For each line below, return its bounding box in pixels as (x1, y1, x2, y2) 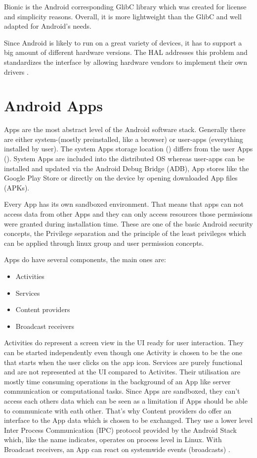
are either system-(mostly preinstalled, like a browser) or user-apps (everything (4, 134, 243, 144)
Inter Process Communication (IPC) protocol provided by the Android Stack (4, 424, 237, 435)
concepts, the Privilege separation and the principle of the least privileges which (4, 228, 246, 238)
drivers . (4, 66, 29, 77)
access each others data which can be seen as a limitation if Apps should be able (4, 395, 248, 406)
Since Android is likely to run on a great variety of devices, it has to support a (4, 37, 242, 47)
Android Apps (4, 95, 103, 116)
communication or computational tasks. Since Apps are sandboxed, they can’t (4, 386, 240, 396)
